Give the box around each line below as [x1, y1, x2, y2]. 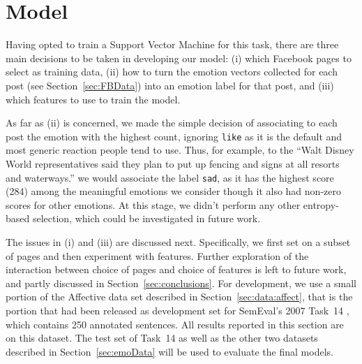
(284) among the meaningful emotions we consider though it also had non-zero [6, 184, 341, 198]
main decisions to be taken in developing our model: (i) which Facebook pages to [6, 50, 352, 65]
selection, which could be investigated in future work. [32, 211, 261, 226]
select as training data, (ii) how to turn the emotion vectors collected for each [6, 64, 338, 79]
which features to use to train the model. [6, 92, 181, 106]
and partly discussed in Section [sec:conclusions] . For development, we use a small [6, 275, 356, 290]
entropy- [303, 197, 339, 212]
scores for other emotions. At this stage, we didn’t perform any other [6, 197, 301, 212]
